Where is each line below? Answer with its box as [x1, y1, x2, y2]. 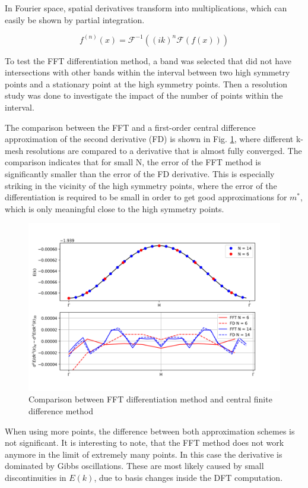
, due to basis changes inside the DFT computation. [94, 471, 283, 483]
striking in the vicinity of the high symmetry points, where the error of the [5, 179, 277, 191]
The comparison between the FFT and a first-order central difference [5, 121, 256, 133]
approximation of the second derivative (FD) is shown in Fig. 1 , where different [5, 133, 294, 145]
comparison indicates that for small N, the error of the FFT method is [5, 156, 261, 168]
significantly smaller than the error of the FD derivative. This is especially [5, 167, 275, 180]
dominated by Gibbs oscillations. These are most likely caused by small [5, 459, 264, 472]
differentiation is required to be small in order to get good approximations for [5, 191, 287, 203]
